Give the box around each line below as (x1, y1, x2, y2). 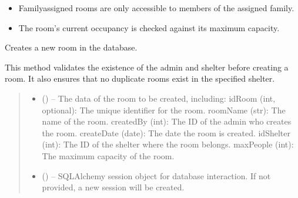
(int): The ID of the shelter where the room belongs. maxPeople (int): (42, 138, 294, 150)
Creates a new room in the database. (5, 41, 138, 53)
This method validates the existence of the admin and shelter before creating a (5, 61, 289, 73)
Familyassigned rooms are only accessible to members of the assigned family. (18, 2, 294, 14)
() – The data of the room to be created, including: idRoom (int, (42, 92, 276, 104)
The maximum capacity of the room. (42, 149, 175, 162)
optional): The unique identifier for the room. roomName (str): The (42, 103, 286, 116)
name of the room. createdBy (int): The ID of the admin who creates (42, 115, 292, 127)
